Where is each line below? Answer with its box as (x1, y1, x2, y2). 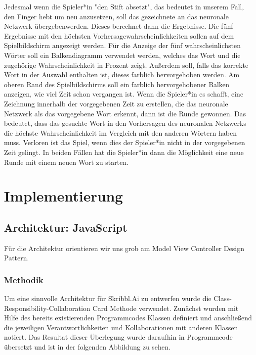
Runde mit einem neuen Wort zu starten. (4, 156, 128, 167)
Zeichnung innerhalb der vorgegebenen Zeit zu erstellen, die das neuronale (4, 98, 228, 108)
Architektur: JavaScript (4, 219, 128, 235)
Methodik (4, 273, 43, 286)
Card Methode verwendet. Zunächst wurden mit (92, 303, 239, 313)
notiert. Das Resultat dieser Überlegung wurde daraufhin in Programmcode (4, 332, 233, 342)
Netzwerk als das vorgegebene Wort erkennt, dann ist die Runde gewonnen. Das (4, 108, 246, 118)
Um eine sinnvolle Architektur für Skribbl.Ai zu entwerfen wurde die (4, 293, 212, 304)
